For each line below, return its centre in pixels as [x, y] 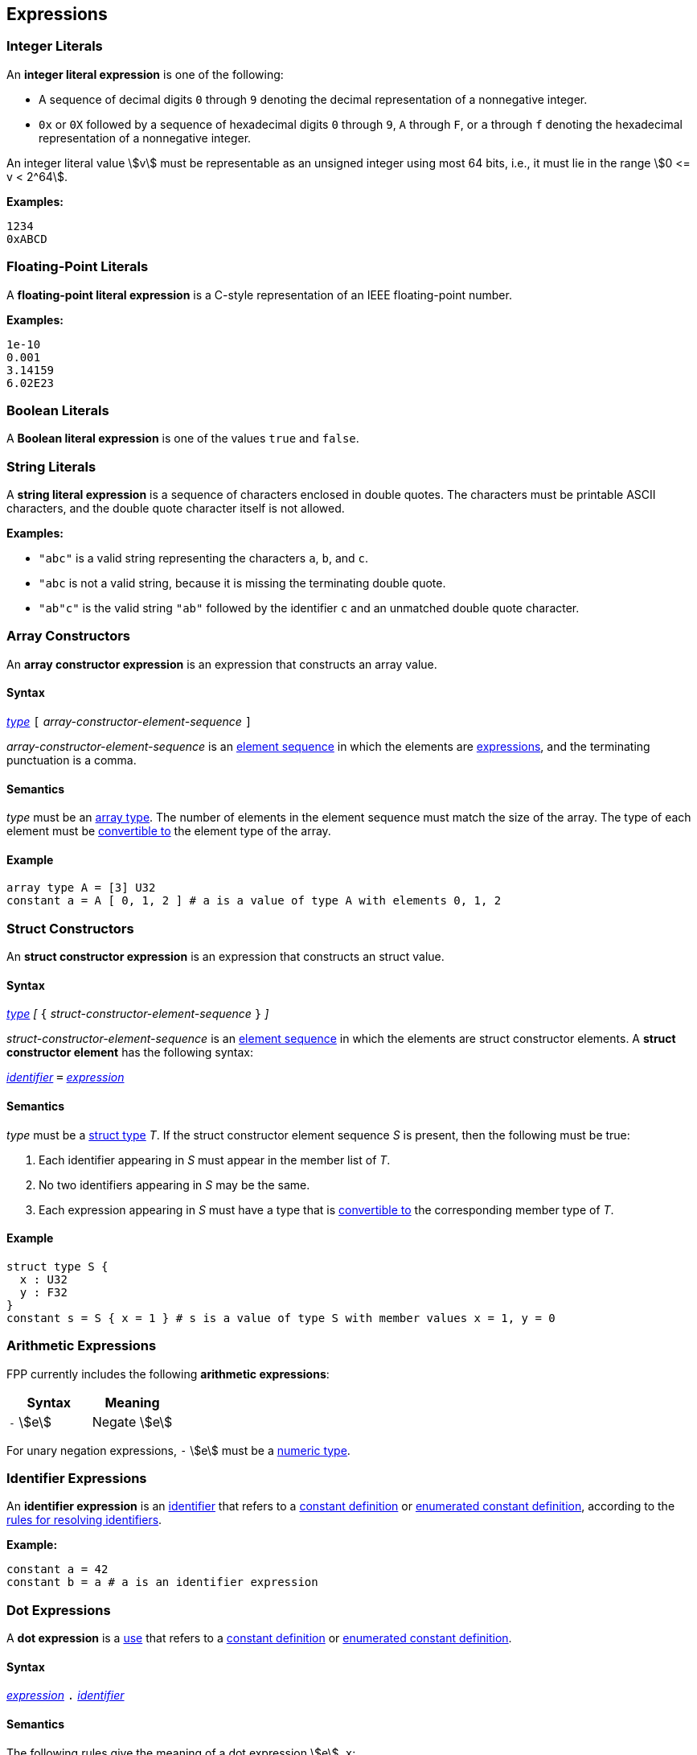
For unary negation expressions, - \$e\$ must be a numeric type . [178, 1450]
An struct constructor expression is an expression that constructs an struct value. [225, 957]
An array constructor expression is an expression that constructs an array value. [222, 664]
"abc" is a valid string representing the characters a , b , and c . [204, 558]
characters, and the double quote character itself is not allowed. [176, 509]
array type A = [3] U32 [81, 888]
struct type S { [57, 1266]
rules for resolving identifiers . [84, 1520]
